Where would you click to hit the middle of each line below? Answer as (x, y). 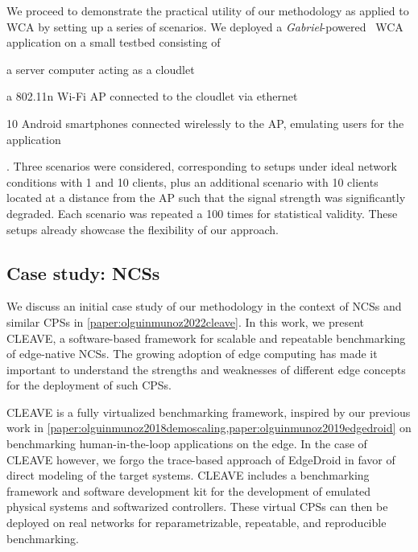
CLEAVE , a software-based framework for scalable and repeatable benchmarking (206, 338)
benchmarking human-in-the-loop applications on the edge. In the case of (187, 444)
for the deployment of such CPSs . (89, 385)
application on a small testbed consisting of (114, 42)
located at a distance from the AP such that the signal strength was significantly (206, 198)
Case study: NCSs (83, 272)
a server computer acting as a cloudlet (101, 69)
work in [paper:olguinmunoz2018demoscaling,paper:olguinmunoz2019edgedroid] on (209, 428)
